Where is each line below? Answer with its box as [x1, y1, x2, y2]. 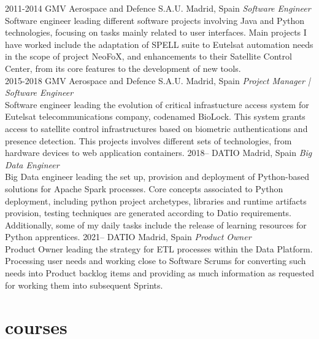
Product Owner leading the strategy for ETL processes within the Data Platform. [5, 242, 313, 255]
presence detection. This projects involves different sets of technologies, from [5, 134, 292, 147]
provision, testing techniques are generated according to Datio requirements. [5, 206, 292, 219]
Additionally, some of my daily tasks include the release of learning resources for [5, 218, 307, 231]
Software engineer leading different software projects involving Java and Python [5, 14, 305, 26]
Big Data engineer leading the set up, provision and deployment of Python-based [5, 170, 309, 183]
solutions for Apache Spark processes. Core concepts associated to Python [5, 182, 283, 195]
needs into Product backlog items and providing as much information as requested [5, 267, 314, 279]
